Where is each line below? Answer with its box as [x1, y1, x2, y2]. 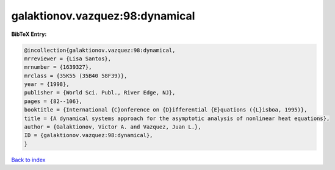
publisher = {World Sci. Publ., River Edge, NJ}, [24, 89, 176, 96]
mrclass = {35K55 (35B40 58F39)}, [24, 72, 128, 79]
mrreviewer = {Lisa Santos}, [24, 55, 112, 62]
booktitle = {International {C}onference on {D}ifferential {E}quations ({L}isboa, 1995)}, [24, 107, 308, 113]
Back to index [11, 156, 46, 163]
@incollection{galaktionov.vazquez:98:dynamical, [24, 46, 176, 54]
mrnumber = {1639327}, [24, 64, 92, 71]
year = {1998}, [24, 81, 70, 88]
